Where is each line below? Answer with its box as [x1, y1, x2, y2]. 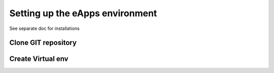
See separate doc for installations [9, 25, 80, 31]
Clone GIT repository [9, 39, 77, 47]
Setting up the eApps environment [9, 8, 157, 19]
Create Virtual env [9, 55, 68, 63]
